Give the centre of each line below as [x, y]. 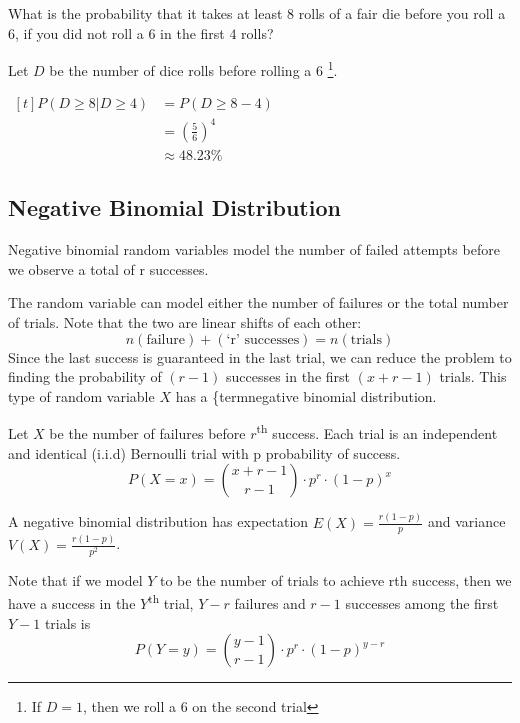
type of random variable [81, 395]
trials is [67, 622]
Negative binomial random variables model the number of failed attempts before [254, 249]
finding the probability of [85, 376]
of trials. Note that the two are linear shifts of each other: [185, 322]
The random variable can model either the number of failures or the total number [258, 302]
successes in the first [288, 376]
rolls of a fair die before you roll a [402, 13]
